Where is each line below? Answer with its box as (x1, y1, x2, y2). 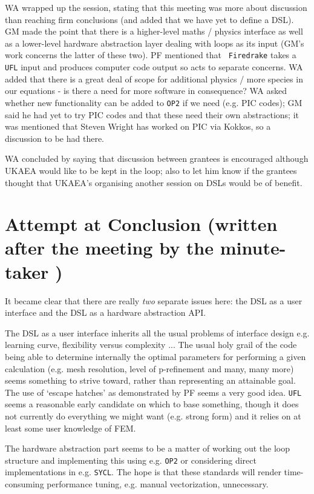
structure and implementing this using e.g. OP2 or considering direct (5, 453, 257, 466)
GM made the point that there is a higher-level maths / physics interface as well (5, 25, 303, 38)
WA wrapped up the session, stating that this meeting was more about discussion (5, 1, 307, 13)
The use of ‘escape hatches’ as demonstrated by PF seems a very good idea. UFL (5, 386, 302, 398)
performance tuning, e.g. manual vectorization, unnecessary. (47, 478, 269, 490)
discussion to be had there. (5, 132, 104, 144)
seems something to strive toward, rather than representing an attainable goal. (5, 374, 296, 387)
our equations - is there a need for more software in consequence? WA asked (5, 84, 287, 97)
